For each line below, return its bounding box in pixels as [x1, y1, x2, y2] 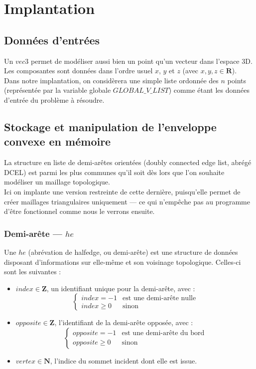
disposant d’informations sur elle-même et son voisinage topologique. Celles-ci [4, 256, 241, 267]
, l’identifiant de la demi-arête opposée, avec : [54, 317, 193, 328]
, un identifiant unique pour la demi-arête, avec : [46, 283, 195, 293]
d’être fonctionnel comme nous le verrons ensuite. [4, 206, 155, 216]
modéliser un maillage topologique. [4, 177, 110, 187]
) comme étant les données [168, 85, 250, 95]
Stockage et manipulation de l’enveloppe [4, 119, 217, 134]
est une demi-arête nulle [123, 294, 196, 302]
